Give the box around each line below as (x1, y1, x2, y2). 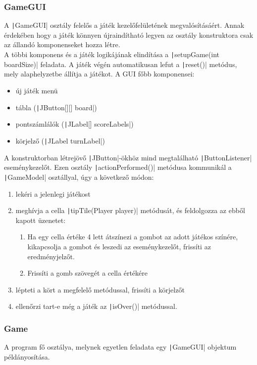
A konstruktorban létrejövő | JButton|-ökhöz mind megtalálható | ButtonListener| (4, 152, 252, 162)
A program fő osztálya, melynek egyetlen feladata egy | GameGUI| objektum (4, 342, 237, 352)
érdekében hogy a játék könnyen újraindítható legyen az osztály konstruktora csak (4, 29, 254, 40)
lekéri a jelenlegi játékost (15, 188, 91, 199)
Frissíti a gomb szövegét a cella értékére (27, 268, 148, 278)
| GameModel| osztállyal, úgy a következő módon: (4, 171, 154, 182)
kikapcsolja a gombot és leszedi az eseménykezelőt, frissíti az (27, 241, 211, 251)
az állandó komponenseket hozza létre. (4, 39, 120, 50)
